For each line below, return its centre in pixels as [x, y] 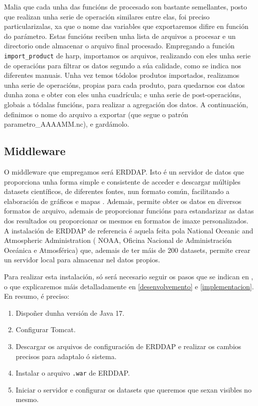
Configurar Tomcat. [46, 329]
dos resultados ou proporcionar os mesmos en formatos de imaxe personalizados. [126, 221]
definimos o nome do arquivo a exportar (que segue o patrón [96, 114]
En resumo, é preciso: [37, 296]
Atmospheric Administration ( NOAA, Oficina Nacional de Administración [118, 240]
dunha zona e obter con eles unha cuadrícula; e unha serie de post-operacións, [123, 95]
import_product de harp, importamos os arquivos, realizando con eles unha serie [127, 56]
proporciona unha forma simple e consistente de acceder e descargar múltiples [122, 181]
